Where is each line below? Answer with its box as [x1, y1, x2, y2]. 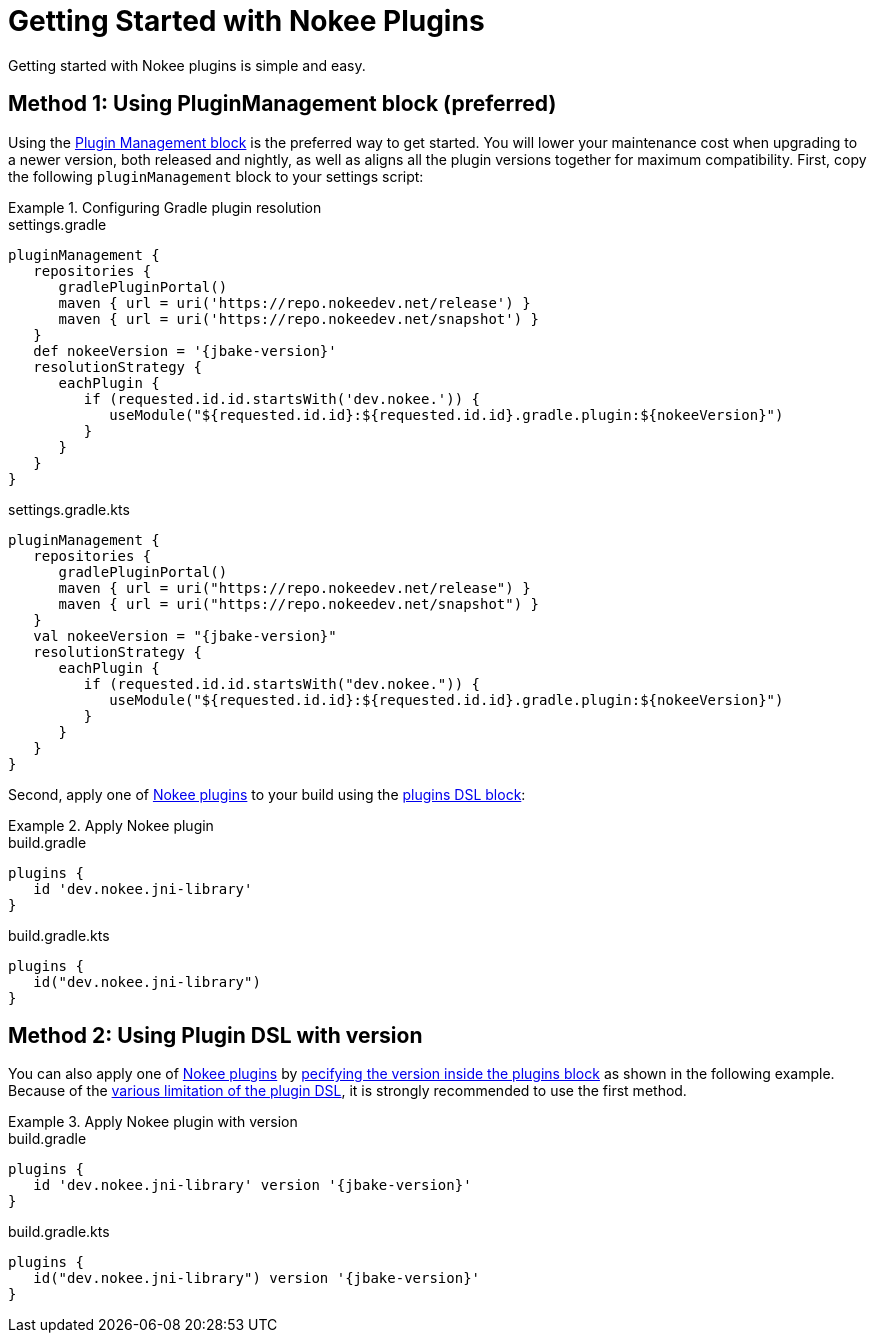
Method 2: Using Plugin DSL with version [8, 1023, 423, 1049]
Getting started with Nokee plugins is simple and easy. [8, 56, 366, 74]
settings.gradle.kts [8, 500, 130, 518]
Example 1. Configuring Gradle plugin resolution [8, 198, 322, 216]
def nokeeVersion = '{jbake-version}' [33, 342, 337, 359]
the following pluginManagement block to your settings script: [8, 167, 424, 185]
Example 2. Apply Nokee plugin [8, 816, 214, 834]
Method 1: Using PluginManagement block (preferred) [8, 91, 557, 117]
